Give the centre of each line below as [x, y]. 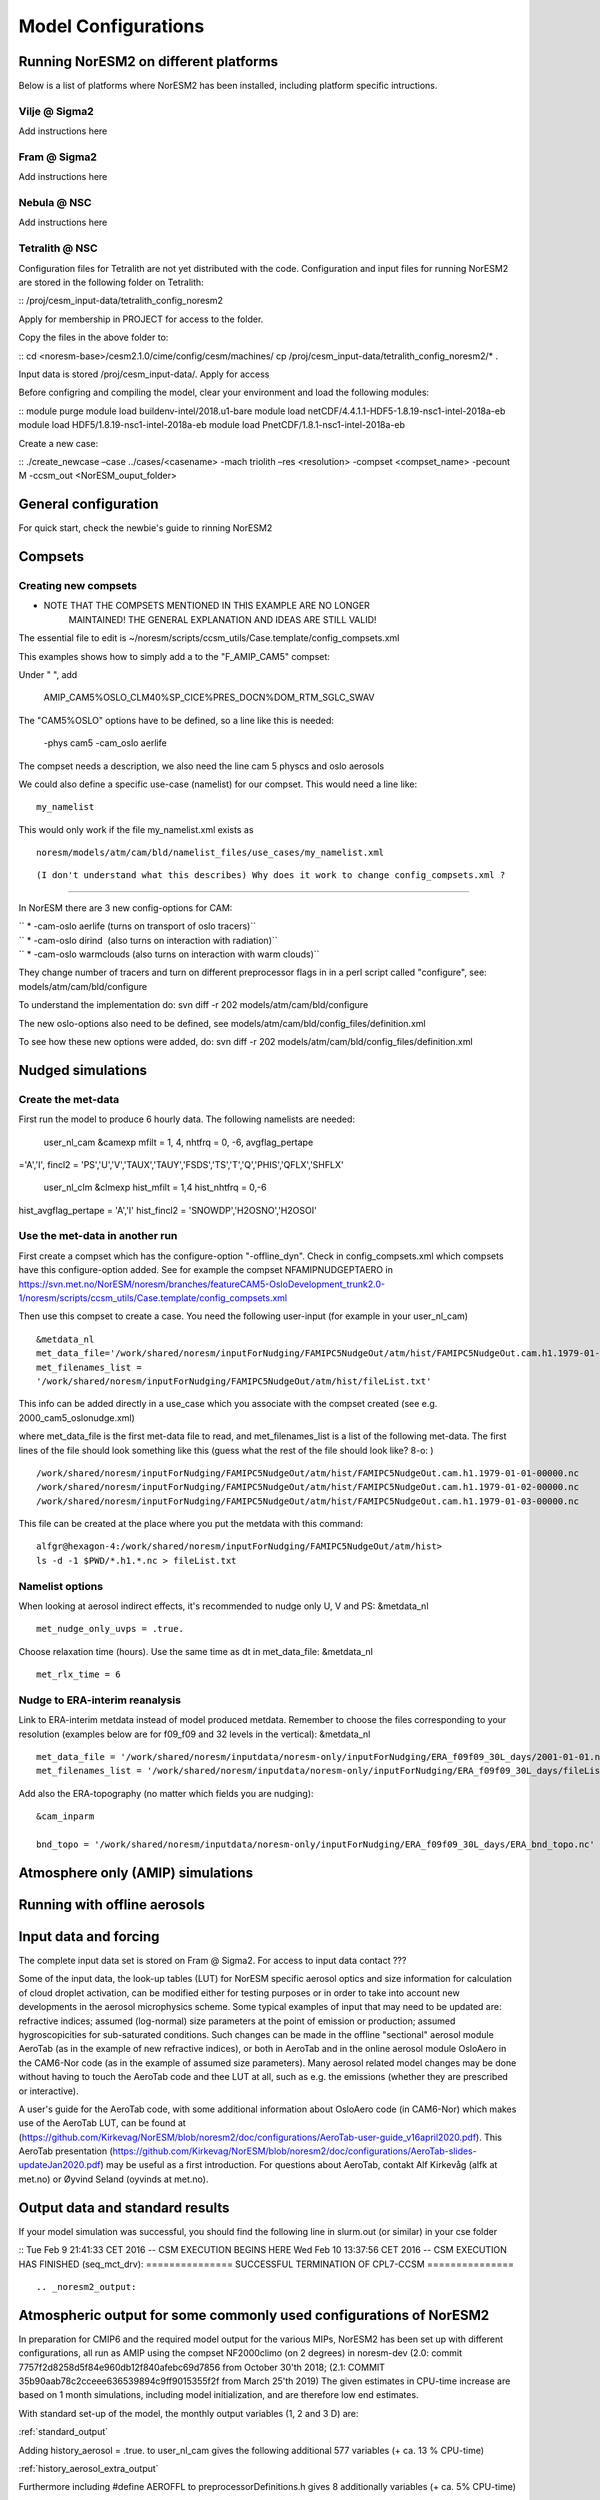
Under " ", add [48, 674]
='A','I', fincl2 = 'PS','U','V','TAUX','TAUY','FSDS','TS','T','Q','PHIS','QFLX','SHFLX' [181, 1164]
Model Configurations [111, 26]
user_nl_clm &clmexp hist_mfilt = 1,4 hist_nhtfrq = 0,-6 [155, 1187]
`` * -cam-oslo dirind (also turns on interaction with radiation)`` [148, 940]
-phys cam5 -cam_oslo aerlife [105, 743]
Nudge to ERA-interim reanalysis [100, 1700]
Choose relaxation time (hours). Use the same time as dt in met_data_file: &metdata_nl [196, 1651]
